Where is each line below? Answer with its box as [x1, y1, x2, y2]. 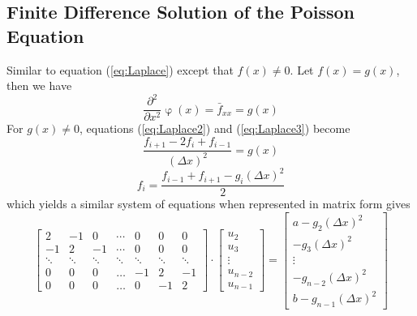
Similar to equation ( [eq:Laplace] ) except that [6, 61, 234, 78]
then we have [6, 77, 72, 94]
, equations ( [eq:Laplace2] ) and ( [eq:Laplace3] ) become [79, 120, 350, 137]
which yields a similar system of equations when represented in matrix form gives [6, 195, 411, 212]
